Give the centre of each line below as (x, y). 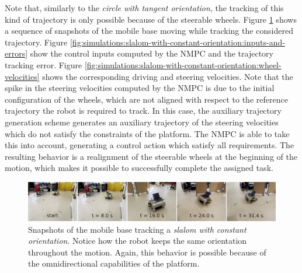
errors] (16, 53)
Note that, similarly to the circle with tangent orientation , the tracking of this (144, 8)
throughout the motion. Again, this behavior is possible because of (147, 252)
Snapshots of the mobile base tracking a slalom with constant (137, 229)
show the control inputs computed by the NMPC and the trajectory (152, 53)
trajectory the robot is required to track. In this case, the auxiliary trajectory (143, 111)
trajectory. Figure (36, 42)
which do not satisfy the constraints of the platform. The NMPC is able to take (147, 133)
